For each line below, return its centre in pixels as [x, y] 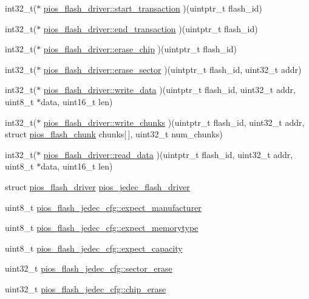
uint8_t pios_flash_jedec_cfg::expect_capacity [94, 248]
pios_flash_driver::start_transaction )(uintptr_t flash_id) [153, 8]
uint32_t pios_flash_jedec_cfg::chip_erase [86, 288]
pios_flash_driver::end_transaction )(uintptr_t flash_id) [151, 28]
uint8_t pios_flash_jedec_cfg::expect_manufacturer [103, 207]
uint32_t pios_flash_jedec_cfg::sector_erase [89, 268]
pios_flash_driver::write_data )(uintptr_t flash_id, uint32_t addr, [169, 90]
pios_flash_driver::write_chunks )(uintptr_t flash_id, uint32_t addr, [174, 122]
